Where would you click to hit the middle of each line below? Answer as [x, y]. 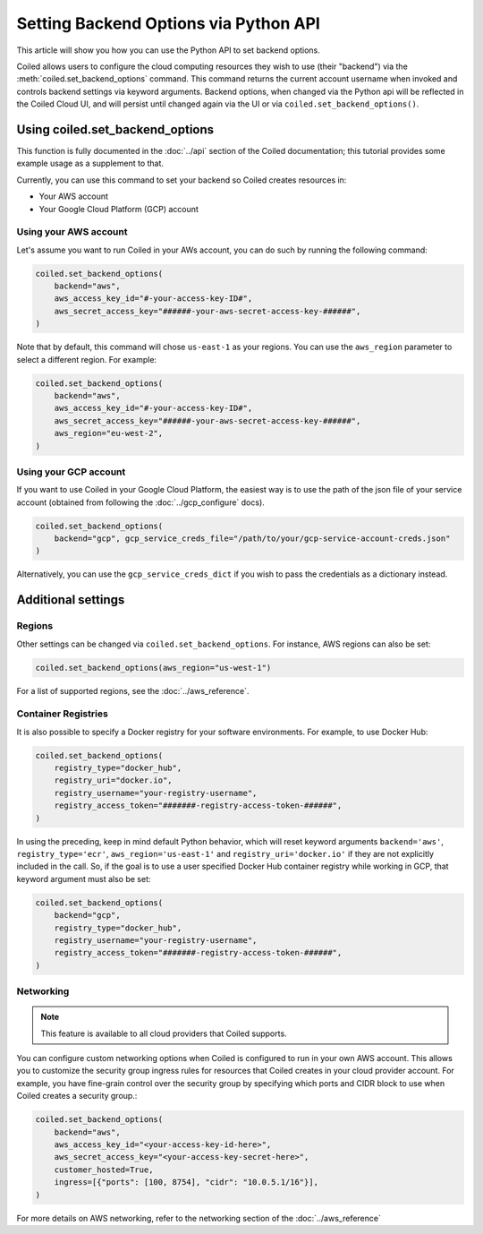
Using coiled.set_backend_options [115, 129]
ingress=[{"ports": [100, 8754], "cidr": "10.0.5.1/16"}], [186, 1183]
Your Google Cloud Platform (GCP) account [119, 209]
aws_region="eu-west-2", [109, 433]
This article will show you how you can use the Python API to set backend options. [169, 50]
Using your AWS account [72, 232]
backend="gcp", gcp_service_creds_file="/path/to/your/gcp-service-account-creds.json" [252, 539]
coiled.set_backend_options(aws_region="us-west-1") [153, 668]
